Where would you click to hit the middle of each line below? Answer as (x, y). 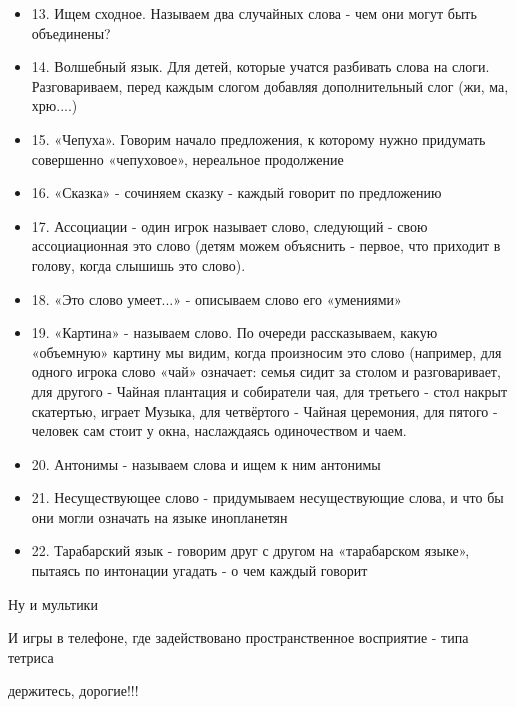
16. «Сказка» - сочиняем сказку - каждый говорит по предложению (236, 192)
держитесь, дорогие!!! (73, 690)
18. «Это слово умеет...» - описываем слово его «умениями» (216, 298)
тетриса (31, 656)
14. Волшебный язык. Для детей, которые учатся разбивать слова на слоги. (260, 66)
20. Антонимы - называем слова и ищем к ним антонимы (206, 463)
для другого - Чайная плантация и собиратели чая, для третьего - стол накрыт (269, 390)
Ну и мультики (53, 603)
